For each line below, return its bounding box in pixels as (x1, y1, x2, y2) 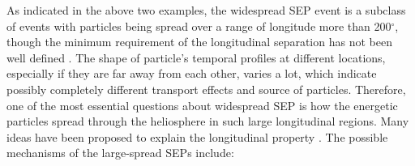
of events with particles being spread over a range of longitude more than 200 (6, 17, 391, 34)
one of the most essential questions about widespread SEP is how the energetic (6, 96, 398, 113)
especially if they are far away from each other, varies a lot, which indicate (6, 65, 377, 82)
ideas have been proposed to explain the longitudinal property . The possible (6, 128, 388, 145)
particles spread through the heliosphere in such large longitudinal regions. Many (6, 113, 409, 130)
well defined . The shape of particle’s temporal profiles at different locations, (6, 49, 386, 66)
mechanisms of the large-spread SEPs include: (6, 144, 234, 161)
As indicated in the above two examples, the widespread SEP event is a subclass (6, 2, 406, 18)
